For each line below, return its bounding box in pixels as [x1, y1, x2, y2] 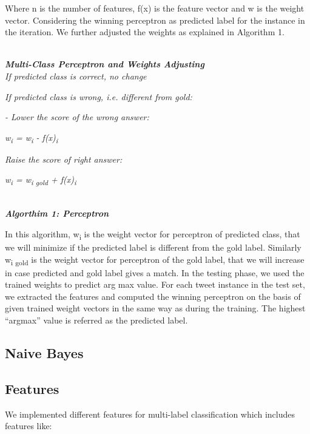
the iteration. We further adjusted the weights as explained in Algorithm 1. [5, 25, 285, 38]
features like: [5, 419, 52, 432]
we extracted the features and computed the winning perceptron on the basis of [5, 290, 301, 302]
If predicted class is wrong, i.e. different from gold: [5, 90, 192, 103]
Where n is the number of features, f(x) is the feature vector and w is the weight [5, 2, 305, 14]
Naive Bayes [5, 343, 84, 362]
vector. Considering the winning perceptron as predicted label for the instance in [5, 13, 305, 26]
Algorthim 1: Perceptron [5, 207, 109, 220]
